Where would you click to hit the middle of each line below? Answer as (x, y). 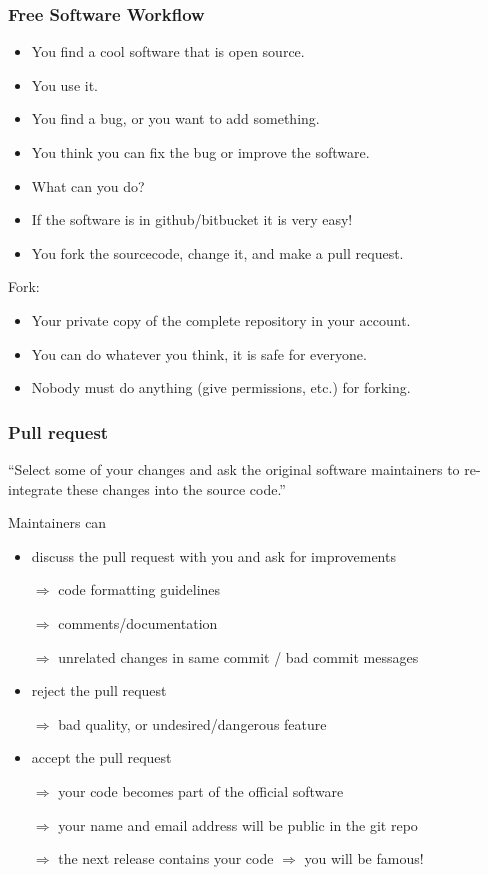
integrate (35, 488)
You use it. (64, 84)
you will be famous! (364, 858)
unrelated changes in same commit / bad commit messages (238, 656)
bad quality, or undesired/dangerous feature (192, 723)
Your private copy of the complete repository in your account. (221, 319)
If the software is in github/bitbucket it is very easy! (192, 219)
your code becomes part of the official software (201, 790)
